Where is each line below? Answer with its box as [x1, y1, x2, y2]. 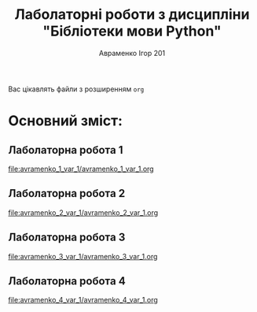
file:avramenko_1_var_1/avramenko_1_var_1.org [8, 164, 155, 173]
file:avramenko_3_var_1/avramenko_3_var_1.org [8, 251, 158, 261]
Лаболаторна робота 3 [8, 231, 126, 244]
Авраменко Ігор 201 [98, 48, 166, 58]
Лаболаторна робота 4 [8, 274, 126, 288]
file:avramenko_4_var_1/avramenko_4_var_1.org [8, 295, 159, 305]
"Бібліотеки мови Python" [42, 22, 222, 40]
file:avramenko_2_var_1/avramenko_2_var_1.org [8, 207, 159, 217]
